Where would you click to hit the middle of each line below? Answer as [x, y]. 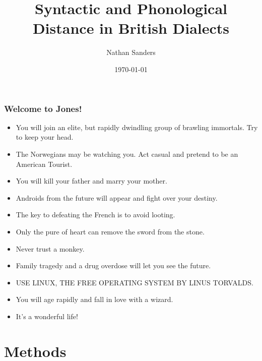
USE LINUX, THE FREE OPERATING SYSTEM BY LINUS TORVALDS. [135, 282]
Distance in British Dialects [131, 28]
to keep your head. [45, 137]
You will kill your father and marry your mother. [91, 181]
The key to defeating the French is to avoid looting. [95, 215]
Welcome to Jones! [43, 108]
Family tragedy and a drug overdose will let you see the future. [113, 265]
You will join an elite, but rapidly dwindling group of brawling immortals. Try [137, 127]
